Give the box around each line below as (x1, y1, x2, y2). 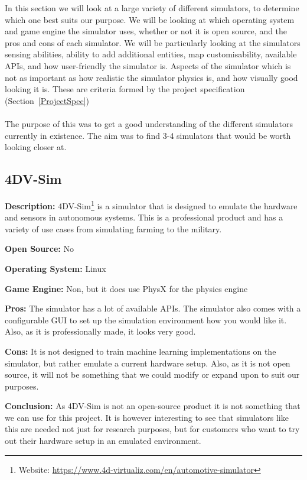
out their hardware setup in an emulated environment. (5, 434, 201, 447)
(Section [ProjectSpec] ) (5, 94, 90, 106)
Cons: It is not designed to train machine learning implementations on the (5, 345, 276, 357)
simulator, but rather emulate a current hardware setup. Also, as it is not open (5, 356, 290, 369)
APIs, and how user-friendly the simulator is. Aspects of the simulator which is (5, 59, 291, 72)
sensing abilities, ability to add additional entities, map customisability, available (5, 48, 297, 60)
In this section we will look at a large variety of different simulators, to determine (5, 2, 299, 14)
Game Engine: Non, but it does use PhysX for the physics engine (5, 282, 248, 294)
